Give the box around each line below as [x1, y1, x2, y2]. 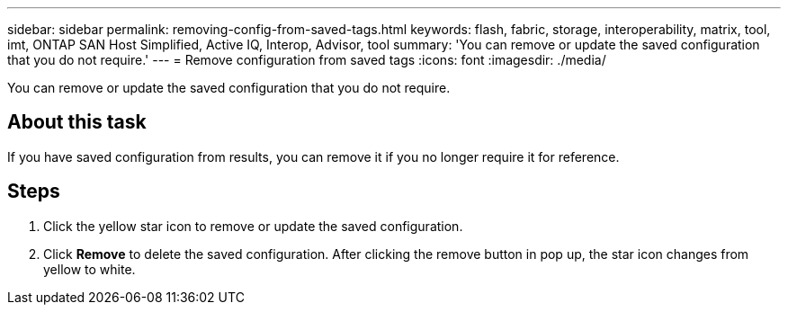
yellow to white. [43, 261, 136, 277]
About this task [7, 111, 147, 134]
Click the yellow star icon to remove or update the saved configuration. [43, 218, 463, 234]
